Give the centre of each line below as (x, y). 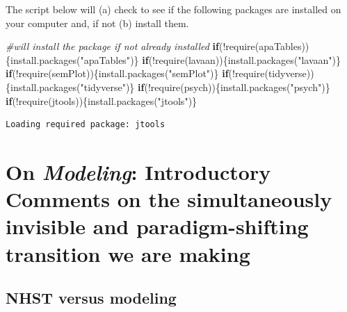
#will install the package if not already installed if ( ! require (130, 46)
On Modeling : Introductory (138, 172)
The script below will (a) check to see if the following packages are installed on (173, 9)
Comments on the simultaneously (169, 199)
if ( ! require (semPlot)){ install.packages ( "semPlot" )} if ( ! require (135, 73)
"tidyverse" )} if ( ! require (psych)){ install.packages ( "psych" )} (205, 87)
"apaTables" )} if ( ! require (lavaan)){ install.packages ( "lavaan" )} (211, 59)
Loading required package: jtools (86, 125)
